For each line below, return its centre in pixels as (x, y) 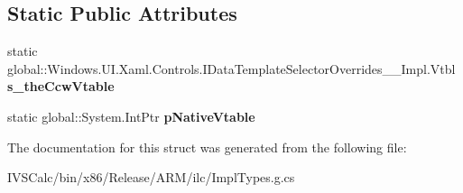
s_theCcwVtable (61, 86)
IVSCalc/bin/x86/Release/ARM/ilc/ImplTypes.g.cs (151, 177)
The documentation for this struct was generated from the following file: (207, 147)
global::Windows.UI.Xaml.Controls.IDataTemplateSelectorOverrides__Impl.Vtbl (231, 68)
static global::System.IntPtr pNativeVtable (131, 116)
